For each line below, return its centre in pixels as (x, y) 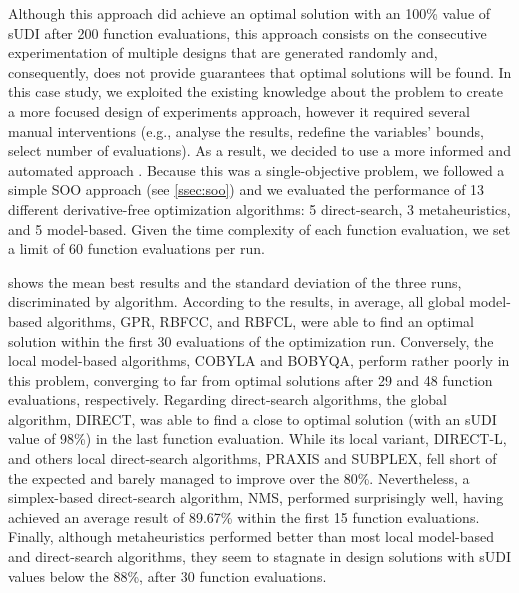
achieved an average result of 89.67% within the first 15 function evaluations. (244, 516)
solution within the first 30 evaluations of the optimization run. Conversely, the (251, 340)
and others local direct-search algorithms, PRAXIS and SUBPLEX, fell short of (252, 458)
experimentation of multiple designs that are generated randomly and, (223, 52)
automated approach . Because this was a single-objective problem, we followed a (256, 169)
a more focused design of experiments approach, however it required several (239, 110)
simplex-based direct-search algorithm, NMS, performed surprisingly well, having (256, 497)
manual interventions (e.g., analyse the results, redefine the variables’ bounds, (246, 130)
